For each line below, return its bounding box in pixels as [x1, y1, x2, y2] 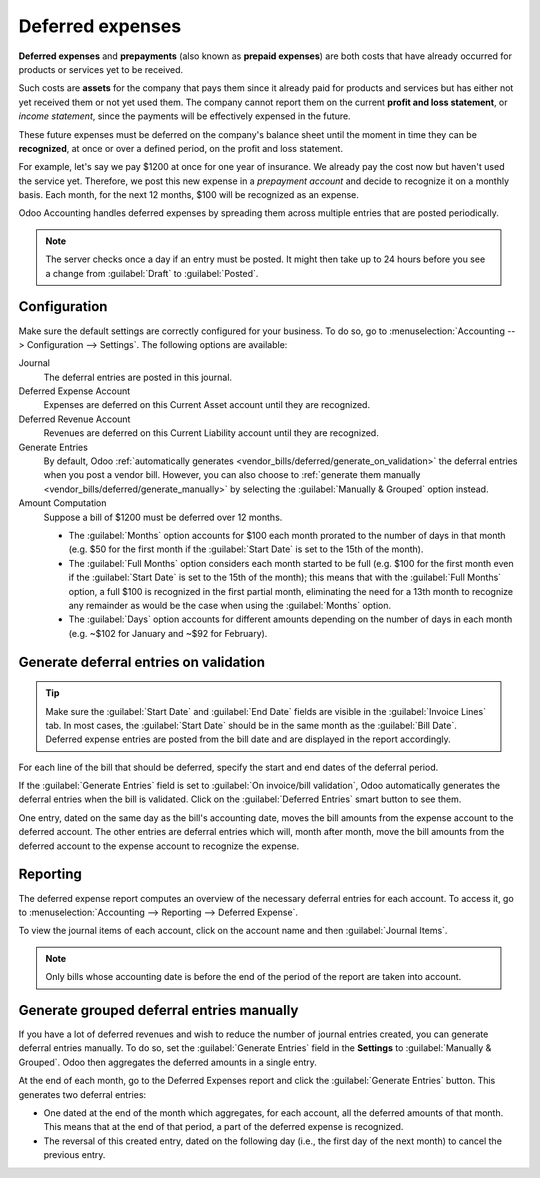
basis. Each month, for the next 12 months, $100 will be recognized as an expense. [18, 189, 360, 201]
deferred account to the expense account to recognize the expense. [18, 840, 300, 852]
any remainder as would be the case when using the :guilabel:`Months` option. [68, 599, 392, 611]
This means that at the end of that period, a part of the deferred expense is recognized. [43, 1121, 404, 1133]
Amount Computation [18, 497, 107, 509]
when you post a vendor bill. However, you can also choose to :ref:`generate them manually [43, 469, 421, 481]
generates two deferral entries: [18, 1088, 147, 1100]
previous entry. [43, 1149, 106, 1161]
